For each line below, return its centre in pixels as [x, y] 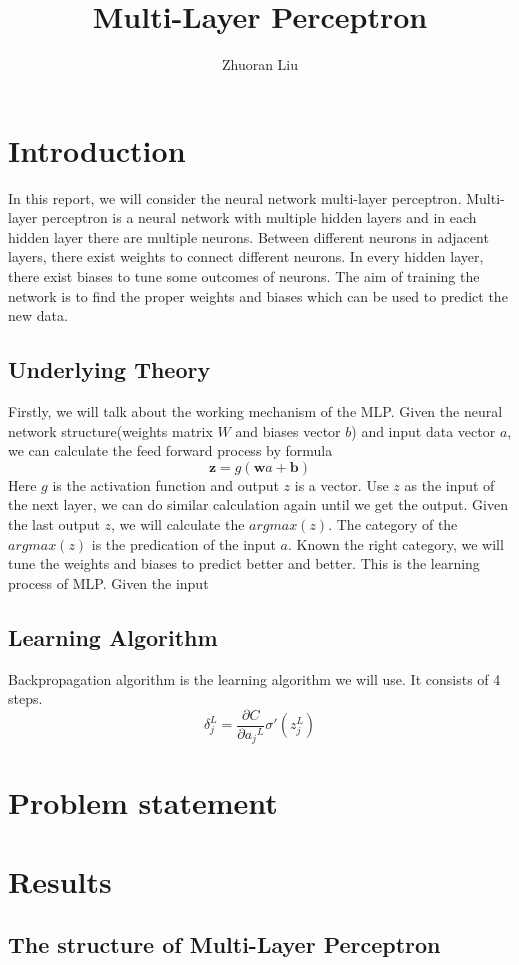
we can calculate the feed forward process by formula [170, 450]
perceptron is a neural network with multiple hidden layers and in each [259, 217]
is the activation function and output [165, 484]
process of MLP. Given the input [108, 582]
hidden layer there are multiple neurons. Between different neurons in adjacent [248, 236]
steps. [25, 698]
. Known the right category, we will [395, 543]
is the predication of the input [183, 543]
